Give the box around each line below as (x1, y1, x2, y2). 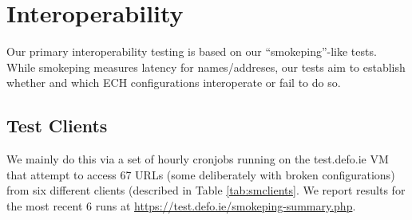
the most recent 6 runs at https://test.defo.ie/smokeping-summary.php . (6, 197, 356, 214)
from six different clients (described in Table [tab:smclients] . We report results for (6, 182, 406, 198)
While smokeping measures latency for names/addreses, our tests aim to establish (6, 58, 406, 75)
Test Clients (6, 113, 108, 138)
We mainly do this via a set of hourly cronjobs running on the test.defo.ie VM (6, 151, 389, 167)
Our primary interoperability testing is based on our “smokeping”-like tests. (6, 43, 377, 60)
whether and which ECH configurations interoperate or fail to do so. (6, 74, 341, 91)
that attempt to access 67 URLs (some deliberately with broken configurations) (6, 166, 395, 183)
